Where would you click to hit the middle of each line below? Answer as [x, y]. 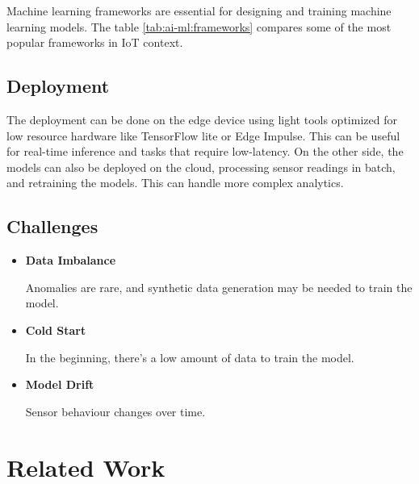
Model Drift [60, 384]
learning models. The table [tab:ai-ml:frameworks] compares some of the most [199, 26]
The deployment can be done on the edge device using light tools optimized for [202, 119]
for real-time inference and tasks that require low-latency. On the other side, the [205, 151]
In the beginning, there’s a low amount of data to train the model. [190, 357]
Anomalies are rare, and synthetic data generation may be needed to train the [219, 287]
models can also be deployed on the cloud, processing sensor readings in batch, [201, 167]
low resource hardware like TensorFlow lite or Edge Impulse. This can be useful [203, 135]
